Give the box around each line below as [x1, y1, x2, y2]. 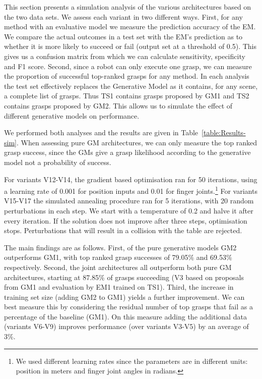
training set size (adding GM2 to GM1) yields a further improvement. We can [4, 291, 245, 302]
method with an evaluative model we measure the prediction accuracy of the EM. [4, 21, 256, 32]
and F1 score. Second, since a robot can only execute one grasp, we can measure [4, 61, 252, 71]
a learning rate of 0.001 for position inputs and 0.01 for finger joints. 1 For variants [4, 184, 257, 196]
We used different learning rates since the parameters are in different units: [16, 355, 248, 366]
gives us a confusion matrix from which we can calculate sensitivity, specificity [4, 50, 245, 61]
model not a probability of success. [4, 156, 111, 167]
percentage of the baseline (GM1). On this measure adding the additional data [4, 311, 247, 321]
